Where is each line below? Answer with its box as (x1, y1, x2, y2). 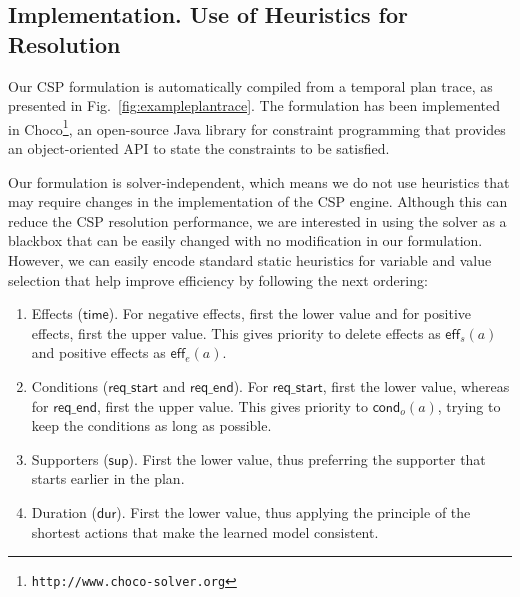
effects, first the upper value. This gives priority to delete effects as (31, 322, 441, 343)
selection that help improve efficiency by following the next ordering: (8, 269, 428, 290)
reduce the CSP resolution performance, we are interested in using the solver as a (8, 210, 507, 231)
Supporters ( (31, 448, 109, 469)
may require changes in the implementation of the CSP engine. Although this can (8, 191, 508, 212)
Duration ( (31, 501, 97, 522)
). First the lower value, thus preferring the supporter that (128, 448, 486, 469)
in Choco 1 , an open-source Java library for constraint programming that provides (8, 115, 506, 139)
